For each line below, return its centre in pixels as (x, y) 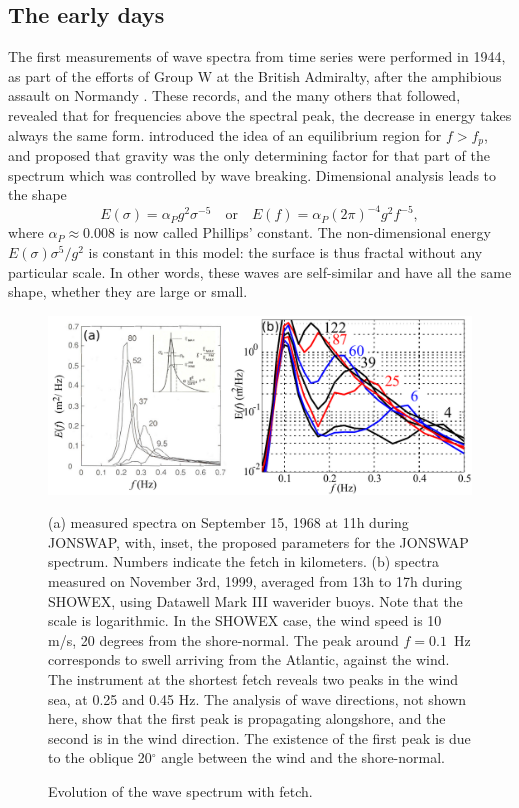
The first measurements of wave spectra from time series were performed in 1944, (257, 56)
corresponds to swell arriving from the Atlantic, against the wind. (249, 659)
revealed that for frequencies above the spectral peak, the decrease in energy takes (260, 114)
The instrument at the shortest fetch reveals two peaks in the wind (253, 678)
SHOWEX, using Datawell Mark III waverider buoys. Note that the (255, 600)
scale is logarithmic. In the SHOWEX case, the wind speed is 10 (245, 620)
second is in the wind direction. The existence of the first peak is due (259, 737)
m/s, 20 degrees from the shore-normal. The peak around (223, 639)
